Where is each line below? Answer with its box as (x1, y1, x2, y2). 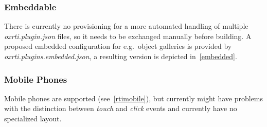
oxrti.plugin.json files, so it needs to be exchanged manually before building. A (4, 30, 252, 41)
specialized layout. (4, 113, 62, 123)
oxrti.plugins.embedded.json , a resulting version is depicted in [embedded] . (4, 51, 237, 61)
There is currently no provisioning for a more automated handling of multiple (4, 21, 248, 31)
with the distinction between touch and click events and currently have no (4, 103, 237, 114)
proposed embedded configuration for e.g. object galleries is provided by (4, 41, 232, 51)
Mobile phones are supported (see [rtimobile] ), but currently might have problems (4, 93, 263, 103)
